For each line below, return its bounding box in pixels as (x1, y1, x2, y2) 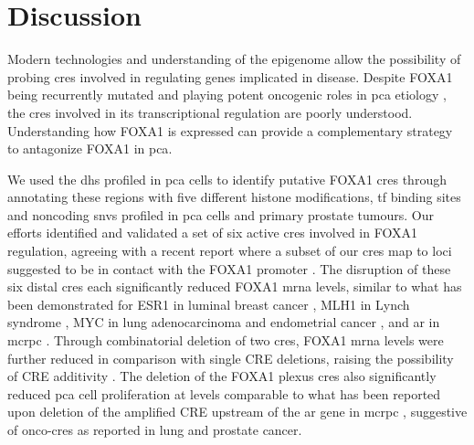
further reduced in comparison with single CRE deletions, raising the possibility (7, 348, 454, 367)
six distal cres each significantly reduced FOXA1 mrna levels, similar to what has (7, 277, 462, 296)
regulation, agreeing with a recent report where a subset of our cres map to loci (7, 241, 452, 260)
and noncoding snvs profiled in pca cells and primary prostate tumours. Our (7, 205, 434, 224)
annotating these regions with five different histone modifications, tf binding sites (7, 187, 461, 207)
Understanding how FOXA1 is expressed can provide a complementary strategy (7, 121, 453, 140)
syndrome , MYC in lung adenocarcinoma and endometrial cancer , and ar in (7, 313, 440, 332)
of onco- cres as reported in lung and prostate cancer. (7, 420, 302, 439)
